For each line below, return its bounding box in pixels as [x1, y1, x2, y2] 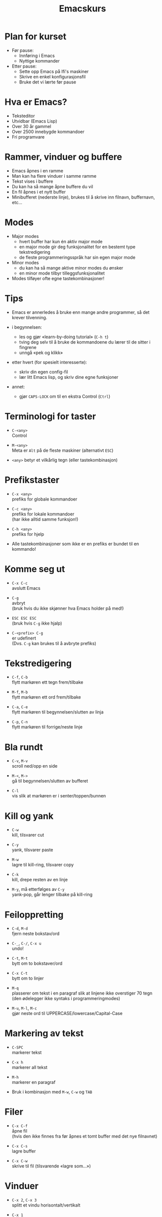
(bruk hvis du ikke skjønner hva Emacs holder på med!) [11, 605, 124, 611]
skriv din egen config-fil [19, 368, 68, 375]
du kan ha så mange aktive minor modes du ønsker [19, 265, 123, 271]
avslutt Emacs [11, 585, 40, 591]
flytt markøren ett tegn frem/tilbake [11, 679, 83, 685]
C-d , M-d [11, 926, 28, 931]
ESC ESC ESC [11, 616, 37, 621]
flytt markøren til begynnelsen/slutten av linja [11, 709, 104, 715]
